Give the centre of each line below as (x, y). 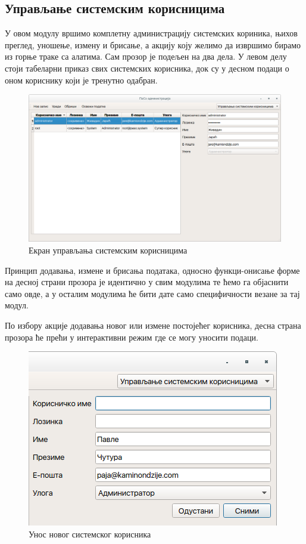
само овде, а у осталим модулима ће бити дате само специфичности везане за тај (152, 293)
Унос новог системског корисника (90, 534)
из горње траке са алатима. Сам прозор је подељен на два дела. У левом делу (146, 56)
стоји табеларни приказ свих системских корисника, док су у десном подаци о (147, 68)
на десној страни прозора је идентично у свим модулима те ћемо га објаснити (147, 282)
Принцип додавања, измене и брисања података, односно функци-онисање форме (152, 270)
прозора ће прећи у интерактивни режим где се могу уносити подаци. (132, 337)
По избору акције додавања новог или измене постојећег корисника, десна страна (153, 325)
